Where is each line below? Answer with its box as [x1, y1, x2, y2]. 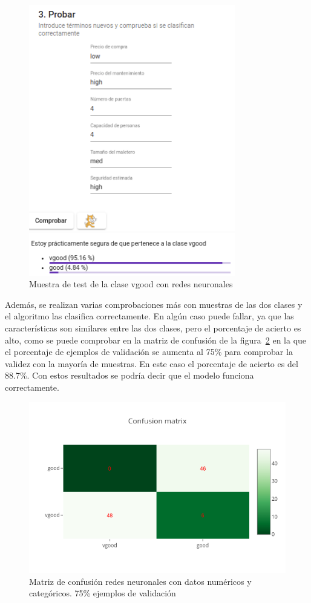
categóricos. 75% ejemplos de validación [29, 587, 176, 599]
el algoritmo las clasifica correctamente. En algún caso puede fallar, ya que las [5, 310, 294, 322]
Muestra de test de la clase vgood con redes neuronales [29, 278, 233, 290]
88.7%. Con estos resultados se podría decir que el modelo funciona [5, 369, 254, 382]
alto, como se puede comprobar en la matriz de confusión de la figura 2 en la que [5, 333, 307, 346]
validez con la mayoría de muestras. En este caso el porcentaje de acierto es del [5, 357, 298, 370]
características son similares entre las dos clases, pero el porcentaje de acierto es [5, 321, 301, 334]
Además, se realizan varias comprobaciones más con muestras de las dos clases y [5, 298, 303, 310]
